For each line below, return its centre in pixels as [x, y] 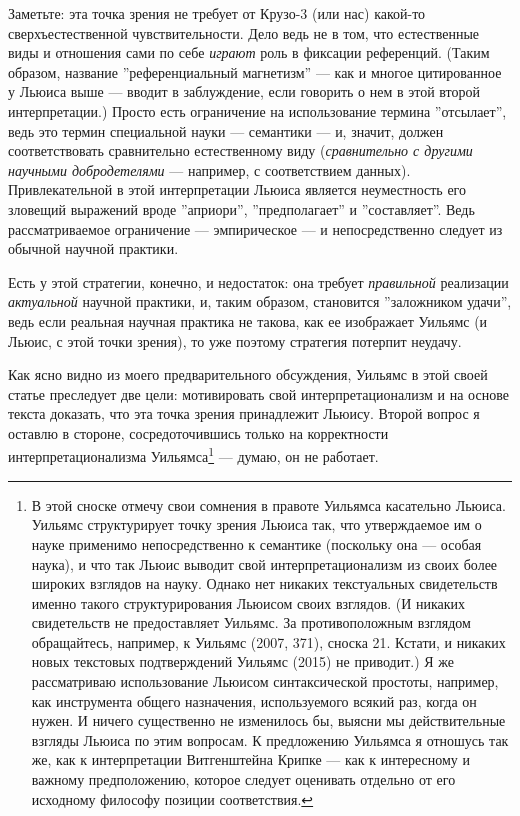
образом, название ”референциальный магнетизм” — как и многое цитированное [255, 71]
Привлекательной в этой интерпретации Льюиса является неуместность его [237, 189]
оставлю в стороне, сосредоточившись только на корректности [198, 432]
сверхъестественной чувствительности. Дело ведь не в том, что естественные [244, 32]
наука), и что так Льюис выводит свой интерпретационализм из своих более [264, 563]
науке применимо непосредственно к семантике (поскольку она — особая [256, 543]
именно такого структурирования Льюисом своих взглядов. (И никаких [248, 602]
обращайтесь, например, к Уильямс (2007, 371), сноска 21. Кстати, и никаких [268, 641]
